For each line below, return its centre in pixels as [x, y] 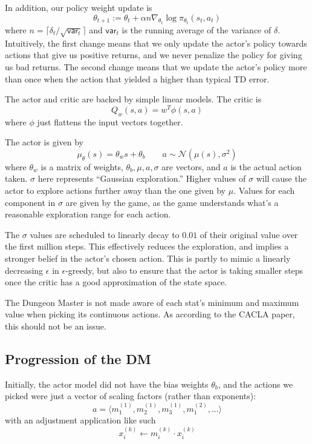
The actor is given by [44, 142]
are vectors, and [191, 166]
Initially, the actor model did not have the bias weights [107, 384]
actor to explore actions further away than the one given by [115, 191]
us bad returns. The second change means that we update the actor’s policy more [156, 66]
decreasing [24, 270]
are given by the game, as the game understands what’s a [172, 202]
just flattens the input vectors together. [110, 121]
